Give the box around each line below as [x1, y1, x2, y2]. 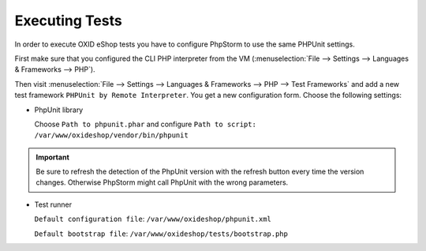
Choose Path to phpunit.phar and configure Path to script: [34, 119, 256, 129]
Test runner [34, 200, 73, 209]
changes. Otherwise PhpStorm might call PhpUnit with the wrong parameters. [35, 178, 289, 187]
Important [35, 152, 70, 162]
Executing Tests [14, 12, 122, 29]
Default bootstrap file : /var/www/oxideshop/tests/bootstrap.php [34, 229, 288, 238]
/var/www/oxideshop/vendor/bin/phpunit [34, 131, 189, 140]
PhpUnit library [34, 105, 84, 114]
